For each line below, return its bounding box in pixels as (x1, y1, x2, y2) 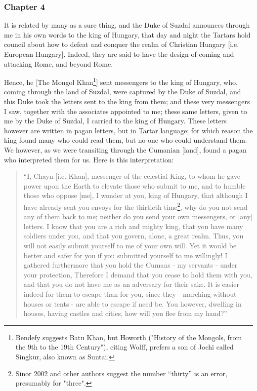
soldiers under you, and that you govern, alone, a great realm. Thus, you (23, 231, 244, 241)
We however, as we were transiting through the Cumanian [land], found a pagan (4, 145, 247, 155)
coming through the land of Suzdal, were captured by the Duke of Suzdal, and (4, 86, 241, 97)
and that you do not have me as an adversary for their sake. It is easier (23, 279, 239, 289)
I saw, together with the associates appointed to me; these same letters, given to (4, 106, 247, 116)
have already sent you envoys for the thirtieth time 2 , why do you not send (23, 200, 248, 212)
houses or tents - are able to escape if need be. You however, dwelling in (23, 298, 242, 309)
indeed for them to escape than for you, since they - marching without (23, 288, 237, 299)
